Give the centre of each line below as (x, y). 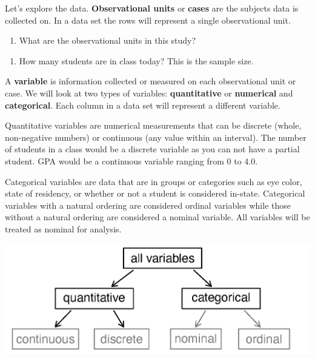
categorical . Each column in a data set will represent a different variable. (143, 105)
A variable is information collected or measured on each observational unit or (151, 81)
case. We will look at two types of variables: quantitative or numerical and (149, 93)
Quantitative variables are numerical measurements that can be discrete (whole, (153, 125)
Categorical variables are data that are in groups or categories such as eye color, (154, 181)
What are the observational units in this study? (108, 40)
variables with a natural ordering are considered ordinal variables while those (148, 205)
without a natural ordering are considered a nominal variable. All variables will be (157, 217)
